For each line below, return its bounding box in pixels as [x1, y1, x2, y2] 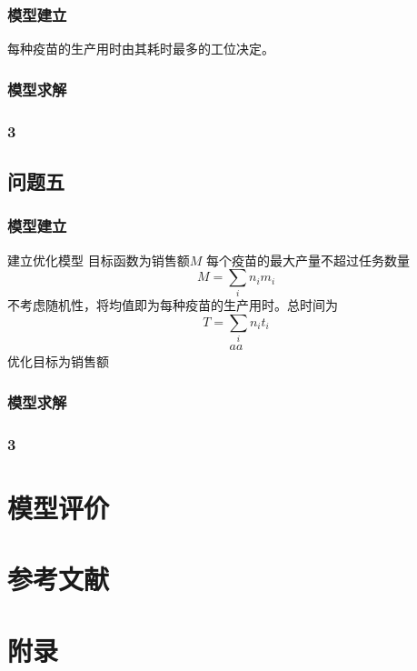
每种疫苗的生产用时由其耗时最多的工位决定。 [7, 39, 274, 58]
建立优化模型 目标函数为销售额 [7, 250, 190, 269]
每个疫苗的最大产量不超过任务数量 [205, 250, 410, 269]
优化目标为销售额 [7, 352, 109, 371]
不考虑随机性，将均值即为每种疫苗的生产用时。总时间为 [7, 295, 338, 315]
